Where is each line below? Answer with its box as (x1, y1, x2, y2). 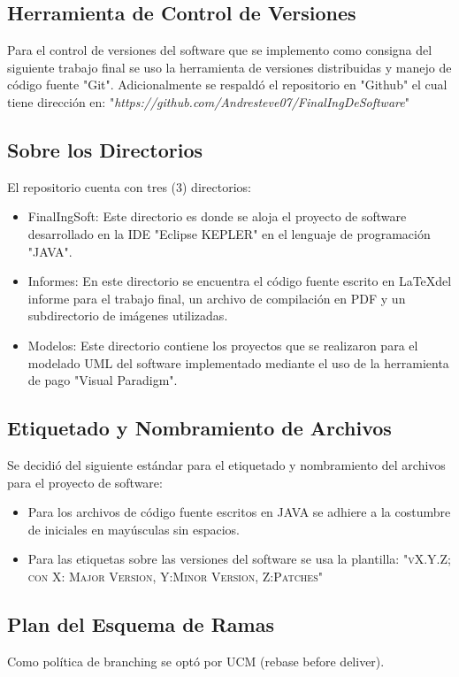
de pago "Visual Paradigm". (27, 371, 178, 389)
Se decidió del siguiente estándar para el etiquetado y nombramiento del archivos (7, 455, 446, 473)
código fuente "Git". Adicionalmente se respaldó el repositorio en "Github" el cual (7, 75, 448, 94)
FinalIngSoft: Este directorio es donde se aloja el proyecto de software (27, 207, 407, 226)
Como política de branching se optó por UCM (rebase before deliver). (7, 651, 385, 670)
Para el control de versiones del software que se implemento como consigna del (7, 41, 432, 59)
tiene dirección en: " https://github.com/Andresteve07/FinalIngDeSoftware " (7, 92, 409, 111)
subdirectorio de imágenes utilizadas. (27, 306, 228, 325)
